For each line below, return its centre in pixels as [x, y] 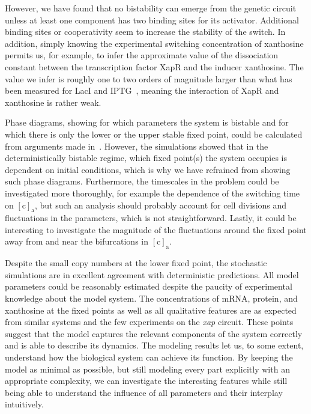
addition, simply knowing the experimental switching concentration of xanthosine [154, 43]
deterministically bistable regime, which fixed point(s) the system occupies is [146, 158]
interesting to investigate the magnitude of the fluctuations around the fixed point [156, 229]
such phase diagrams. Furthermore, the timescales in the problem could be [142, 181]
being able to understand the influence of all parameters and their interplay [144, 392]
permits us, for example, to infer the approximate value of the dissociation [142, 55]
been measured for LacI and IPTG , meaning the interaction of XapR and [142, 90]
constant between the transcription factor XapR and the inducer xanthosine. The [154, 66]
